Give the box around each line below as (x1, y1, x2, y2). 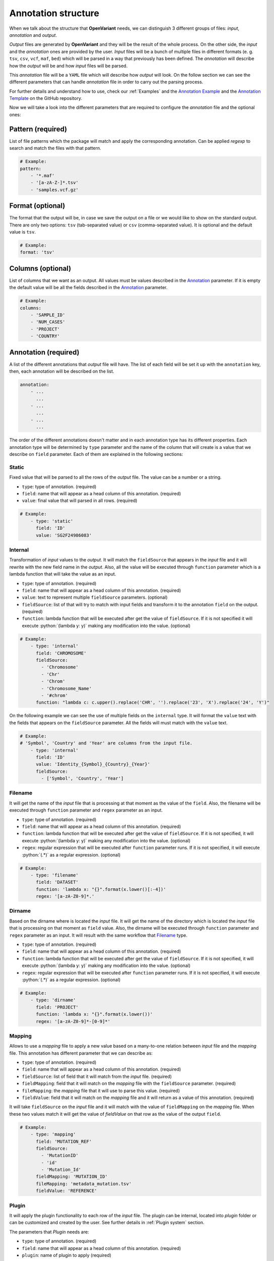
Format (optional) (9, 202, 65, 210)
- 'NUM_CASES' (30, 319, 65, 325)
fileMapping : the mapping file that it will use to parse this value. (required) (22, 1087, 180, 1094)
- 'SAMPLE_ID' (30, 312, 65, 318)
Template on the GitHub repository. (9, 95, 83, 101)
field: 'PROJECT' (36, 1004, 79, 1010)
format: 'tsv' (20, 250, 55, 255)
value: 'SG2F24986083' (36, 532, 92, 538)
